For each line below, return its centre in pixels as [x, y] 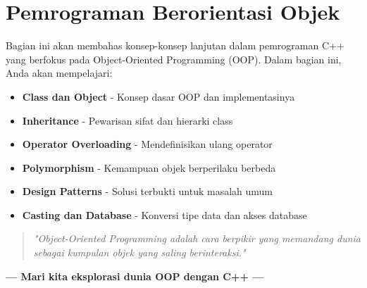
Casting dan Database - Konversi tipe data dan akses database [164, 214]
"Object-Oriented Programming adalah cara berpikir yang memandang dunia [197, 238]
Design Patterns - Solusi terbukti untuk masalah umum [148, 191]
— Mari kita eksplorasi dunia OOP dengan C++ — [135, 276]
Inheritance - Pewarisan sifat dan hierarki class [127, 120]
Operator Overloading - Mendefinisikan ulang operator [147, 144]
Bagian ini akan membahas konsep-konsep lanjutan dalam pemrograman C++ [175, 45]
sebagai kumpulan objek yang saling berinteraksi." [139, 252]
